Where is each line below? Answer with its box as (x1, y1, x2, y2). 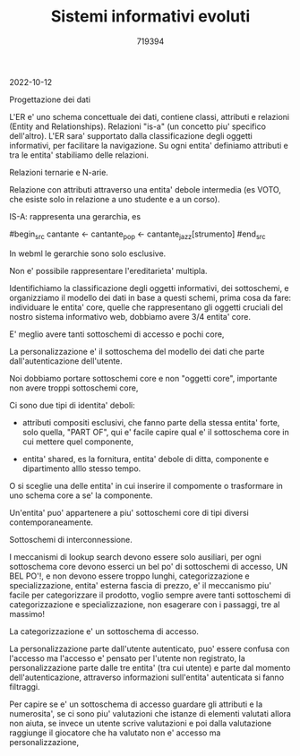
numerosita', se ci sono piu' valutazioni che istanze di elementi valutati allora (9, 708, 291, 718)
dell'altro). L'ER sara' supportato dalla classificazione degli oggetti (9, 130, 253, 141)
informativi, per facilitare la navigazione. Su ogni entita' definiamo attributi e (9, 140, 288, 150)
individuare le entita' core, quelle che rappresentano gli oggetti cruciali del (9, 302, 284, 313)
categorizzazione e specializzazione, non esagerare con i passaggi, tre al (9, 598, 280, 610)
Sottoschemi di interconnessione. (9, 534, 133, 545)
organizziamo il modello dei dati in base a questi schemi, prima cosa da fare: (9, 292, 292, 303)
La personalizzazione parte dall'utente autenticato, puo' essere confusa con (9, 643, 290, 654)
